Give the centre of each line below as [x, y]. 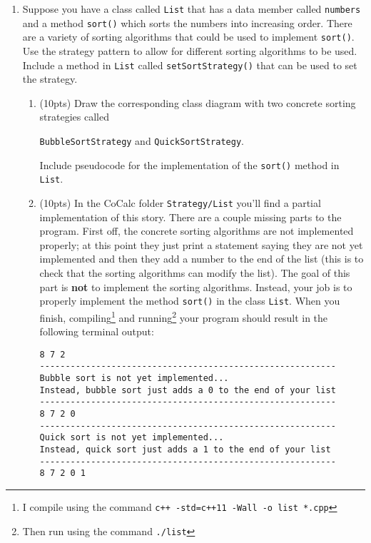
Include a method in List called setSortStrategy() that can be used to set [190, 65]
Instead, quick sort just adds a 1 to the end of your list [185, 449]
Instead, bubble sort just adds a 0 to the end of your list [188, 390]
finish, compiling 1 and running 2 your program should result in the [184, 316]
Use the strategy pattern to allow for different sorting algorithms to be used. [190, 50]
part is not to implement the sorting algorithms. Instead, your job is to [196, 286]
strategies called [74, 117]
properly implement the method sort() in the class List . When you [190, 301]
